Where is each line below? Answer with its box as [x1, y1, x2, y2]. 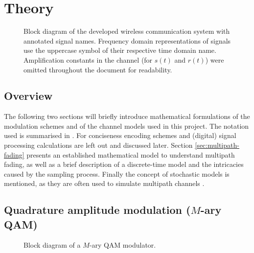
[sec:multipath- [195, 140, 239, 150]
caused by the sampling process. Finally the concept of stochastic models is [4, 168, 230, 179]
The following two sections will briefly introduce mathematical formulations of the [4, 111, 250, 121]
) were [205, 54, 224, 65]
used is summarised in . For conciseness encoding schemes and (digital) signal [4, 130, 236, 140]
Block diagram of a [23, 239, 81, 250]
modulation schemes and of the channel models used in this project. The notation [4, 120, 249, 131]
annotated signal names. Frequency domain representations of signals [23, 35, 231, 46]
